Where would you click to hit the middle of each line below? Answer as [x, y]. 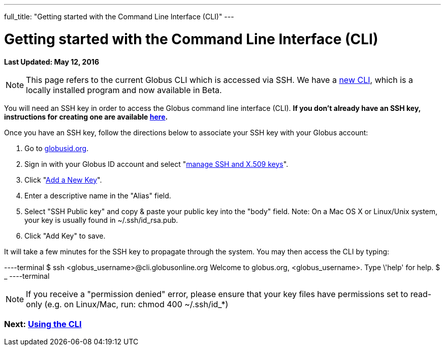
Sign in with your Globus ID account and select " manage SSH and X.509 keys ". [156, 164]
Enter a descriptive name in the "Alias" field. [98, 195]
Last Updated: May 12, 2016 [52, 62]
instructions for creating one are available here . [86, 116]
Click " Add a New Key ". [63, 180]
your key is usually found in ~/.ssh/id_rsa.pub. [101, 220]
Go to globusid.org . [57, 148]
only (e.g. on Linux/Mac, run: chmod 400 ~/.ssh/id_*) [127, 304]
